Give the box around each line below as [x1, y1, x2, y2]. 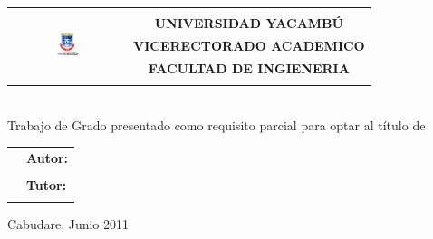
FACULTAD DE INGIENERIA [148, 58, 350, 77]
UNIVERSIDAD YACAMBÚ [154, 14, 343, 32]
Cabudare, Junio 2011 [7, 215, 130, 234]
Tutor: [26, 176, 67, 195]
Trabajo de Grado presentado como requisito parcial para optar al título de [7, 115, 426, 134]
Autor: [26, 148, 69, 167]
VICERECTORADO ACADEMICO [133, 35, 365, 54]
